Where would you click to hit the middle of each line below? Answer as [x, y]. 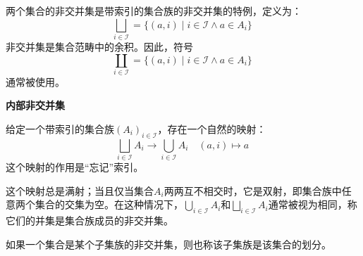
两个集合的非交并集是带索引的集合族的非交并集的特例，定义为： [154, 11]
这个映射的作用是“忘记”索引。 [75, 167]
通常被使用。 [35, 81]
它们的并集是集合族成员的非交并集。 [90, 220]
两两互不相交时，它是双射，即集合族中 [253, 190]
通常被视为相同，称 [313, 204]
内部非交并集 [35, 105]
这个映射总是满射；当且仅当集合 [80, 190]
